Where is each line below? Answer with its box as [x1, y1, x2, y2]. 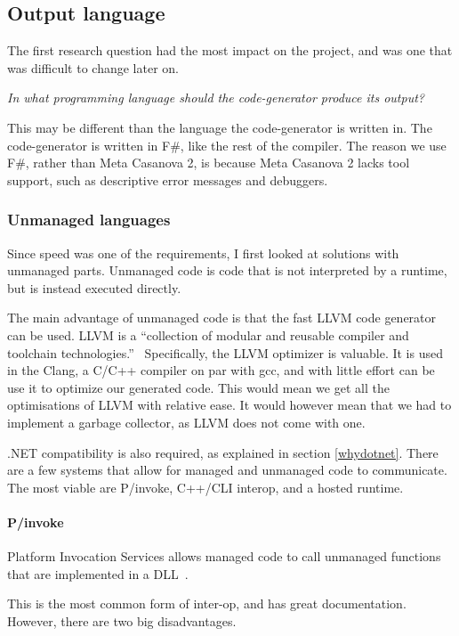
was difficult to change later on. [7, 58, 179, 77]
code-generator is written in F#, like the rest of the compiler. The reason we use [7, 135, 447, 154]
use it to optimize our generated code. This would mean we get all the [7, 378, 390, 396]
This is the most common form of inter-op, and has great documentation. [7, 594, 407, 613]
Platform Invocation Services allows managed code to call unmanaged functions [7, 547, 441, 566]
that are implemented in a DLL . [7, 564, 189, 583]
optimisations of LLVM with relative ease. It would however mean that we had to [7, 395, 452, 414]
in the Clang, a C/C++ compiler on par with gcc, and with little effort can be [7, 361, 435, 379]
